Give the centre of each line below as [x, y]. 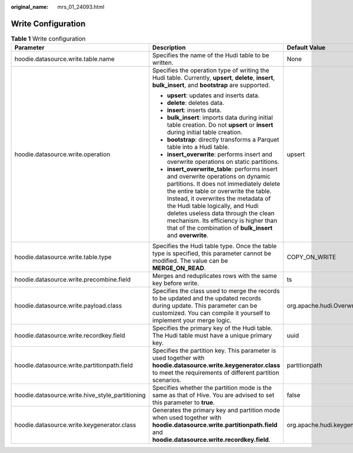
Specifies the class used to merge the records [216, 291]
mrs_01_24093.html [81, 7]
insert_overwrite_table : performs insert [222, 169]
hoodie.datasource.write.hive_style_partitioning [80, 395]
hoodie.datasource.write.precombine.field [73, 280]
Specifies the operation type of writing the [211, 71]
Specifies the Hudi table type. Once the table [214, 246]
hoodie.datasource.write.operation [62, 154]
